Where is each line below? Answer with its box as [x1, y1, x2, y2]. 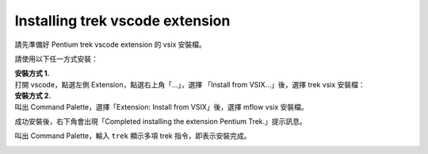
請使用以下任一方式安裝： [14, 54, 98, 64]
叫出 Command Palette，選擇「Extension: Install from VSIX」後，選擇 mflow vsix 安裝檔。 [14, 102, 308, 111]
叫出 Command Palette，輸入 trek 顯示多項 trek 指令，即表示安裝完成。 [14, 131, 251, 141]
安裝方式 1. [14, 68, 51, 79]
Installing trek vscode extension [14, 12, 231, 29]
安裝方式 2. [14, 91, 52, 101]
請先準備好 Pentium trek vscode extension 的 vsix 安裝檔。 [14, 40, 206, 49]
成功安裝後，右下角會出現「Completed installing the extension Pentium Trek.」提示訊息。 [14, 116, 307, 126]
